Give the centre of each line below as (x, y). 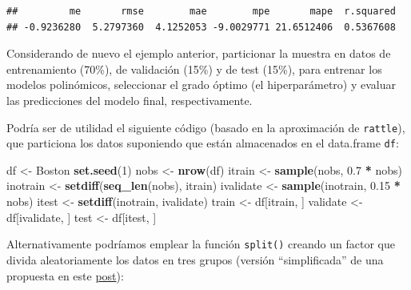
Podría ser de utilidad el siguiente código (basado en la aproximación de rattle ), (206, 127)
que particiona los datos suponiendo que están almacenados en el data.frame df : (203, 143)
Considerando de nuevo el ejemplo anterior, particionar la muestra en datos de (199, 53)
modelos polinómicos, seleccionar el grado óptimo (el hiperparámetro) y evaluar (201, 85)
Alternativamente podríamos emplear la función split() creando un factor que (201, 244)
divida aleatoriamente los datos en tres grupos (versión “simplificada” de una (195, 259)
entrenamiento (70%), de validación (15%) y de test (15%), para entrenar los (194, 68)
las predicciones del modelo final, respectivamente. (130, 100)
